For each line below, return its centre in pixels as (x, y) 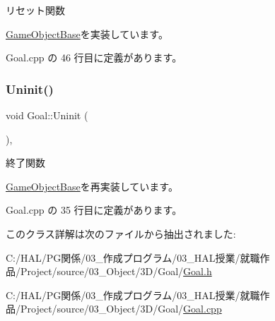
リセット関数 (35, 10)
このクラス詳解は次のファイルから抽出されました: (121, 233)
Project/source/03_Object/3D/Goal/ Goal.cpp (121, 309)
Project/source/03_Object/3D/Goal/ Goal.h (116, 271)
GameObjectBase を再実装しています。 (92, 186)
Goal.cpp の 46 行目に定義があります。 (94, 57)
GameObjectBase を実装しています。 (87, 34)
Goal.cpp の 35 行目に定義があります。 (94, 210)
